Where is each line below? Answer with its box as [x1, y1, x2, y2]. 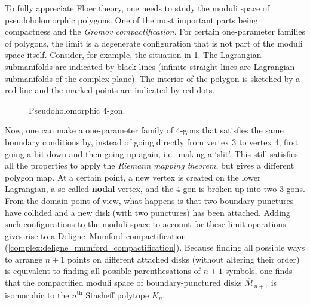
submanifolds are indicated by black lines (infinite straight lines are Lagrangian [5, 60, 295, 72]
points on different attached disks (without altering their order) [67, 252, 300, 265]
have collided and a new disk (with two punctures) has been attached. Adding [5, 206, 290, 218]
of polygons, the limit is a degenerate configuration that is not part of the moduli [5, 36, 303, 49]
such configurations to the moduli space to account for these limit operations [5, 218, 286, 230]
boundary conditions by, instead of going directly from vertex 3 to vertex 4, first [5, 135, 299, 148]
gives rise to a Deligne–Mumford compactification [5, 229, 186, 242]
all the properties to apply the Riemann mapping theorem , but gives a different [5, 159, 294, 172]
